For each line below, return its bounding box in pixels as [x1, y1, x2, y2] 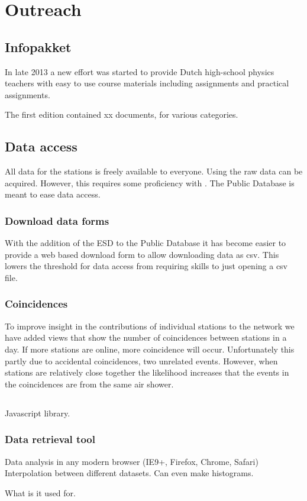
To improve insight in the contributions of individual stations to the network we [5, 319, 295, 332]
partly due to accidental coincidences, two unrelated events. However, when [5, 354, 278, 367]
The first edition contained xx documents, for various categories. [5, 108, 238, 121]
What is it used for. [5, 486, 76, 499]
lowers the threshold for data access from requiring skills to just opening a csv [5, 260, 288, 272]
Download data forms [5, 213, 109, 228]
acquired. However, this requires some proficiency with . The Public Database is [5, 176, 295, 189]
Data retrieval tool [5, 432, 95, 447]
